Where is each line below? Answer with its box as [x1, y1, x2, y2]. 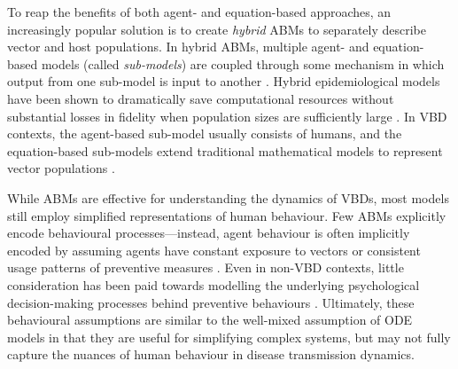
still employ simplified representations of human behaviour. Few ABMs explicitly [7, 206, 446, 224]
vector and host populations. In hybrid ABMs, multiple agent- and [7, 37, 369, 56]
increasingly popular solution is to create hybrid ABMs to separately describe [7, 20, 427, 38]
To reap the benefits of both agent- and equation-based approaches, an [7, 3, 392, 20]
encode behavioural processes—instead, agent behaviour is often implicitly [7, 224, 410, 242]
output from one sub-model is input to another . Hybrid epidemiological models [7, 72, 440, 90]
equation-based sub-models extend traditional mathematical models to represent [7, 141, 443, 160]
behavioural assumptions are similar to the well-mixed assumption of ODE [7, 310, 413, 329]
